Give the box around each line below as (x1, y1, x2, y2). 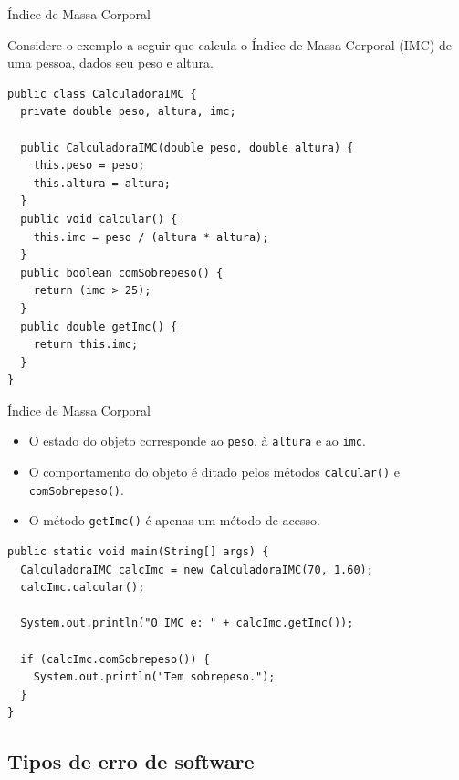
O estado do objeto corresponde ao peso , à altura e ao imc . (28, 431, 366, 450)
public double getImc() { (20, 320, 178, 333)
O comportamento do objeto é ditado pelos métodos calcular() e (28, 462, 401, 481)
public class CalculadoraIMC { (7, 87, 197, 100)
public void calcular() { (20, 212, 178, 226)
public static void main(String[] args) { (7, 545, 269, 559)
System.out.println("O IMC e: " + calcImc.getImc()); (20, 617, 354, 630)
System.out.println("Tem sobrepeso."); (33, 670, 276, 684)
